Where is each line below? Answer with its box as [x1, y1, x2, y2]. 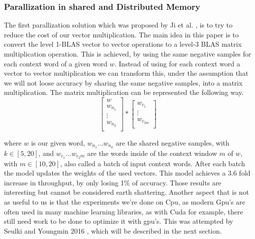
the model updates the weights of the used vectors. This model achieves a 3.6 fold [4, 168, 251, 178]
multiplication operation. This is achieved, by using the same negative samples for [4, 49, 252, 59]
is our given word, [31, 137, 85, 148]
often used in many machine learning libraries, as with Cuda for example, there [4, 206, 243, 216]
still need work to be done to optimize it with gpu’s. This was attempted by [4, 216, 233, 226]
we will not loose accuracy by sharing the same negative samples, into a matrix [4, 77, 243, 88]
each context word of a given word [4, 58, 108, 68]
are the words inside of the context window [87, 148, 217, 158]
